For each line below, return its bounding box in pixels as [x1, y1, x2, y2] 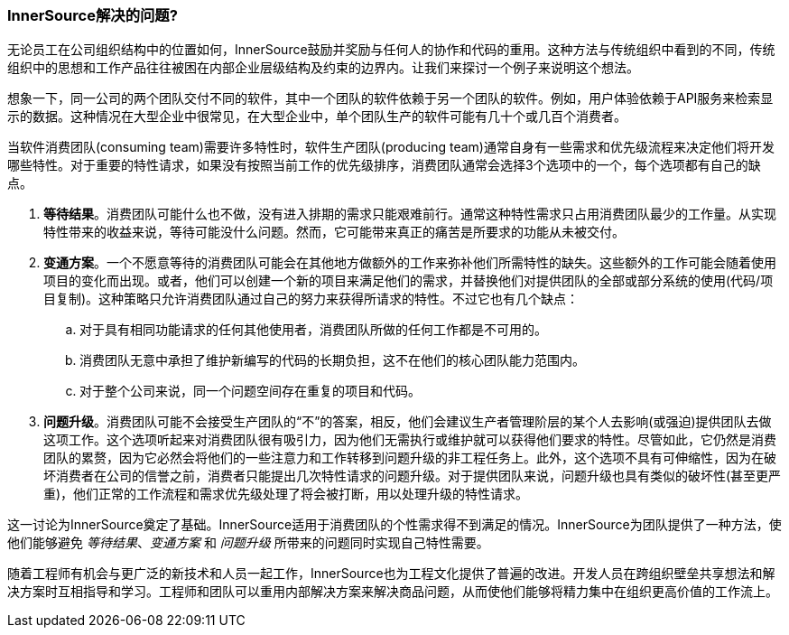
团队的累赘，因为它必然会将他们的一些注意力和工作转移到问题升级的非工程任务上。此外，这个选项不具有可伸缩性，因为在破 [43, 450, 776, 466]
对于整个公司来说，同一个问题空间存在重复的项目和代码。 [79, 383, 421, 399]
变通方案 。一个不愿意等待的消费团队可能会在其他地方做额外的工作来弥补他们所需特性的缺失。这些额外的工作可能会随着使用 [43, 255, 776, 271]
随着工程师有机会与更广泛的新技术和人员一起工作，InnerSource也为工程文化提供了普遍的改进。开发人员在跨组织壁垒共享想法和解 [7, 565, 775, 582]
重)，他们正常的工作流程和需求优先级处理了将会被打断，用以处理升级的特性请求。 [43, 486, 529, 502]
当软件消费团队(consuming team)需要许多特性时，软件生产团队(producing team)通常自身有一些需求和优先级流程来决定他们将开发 [7, 139, 775, 155]
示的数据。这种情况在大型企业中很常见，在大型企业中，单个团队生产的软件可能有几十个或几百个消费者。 [7, 108, 627, 125]
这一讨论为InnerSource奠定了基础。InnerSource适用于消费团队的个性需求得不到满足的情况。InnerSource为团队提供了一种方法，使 [7, 517, 782, 533]
